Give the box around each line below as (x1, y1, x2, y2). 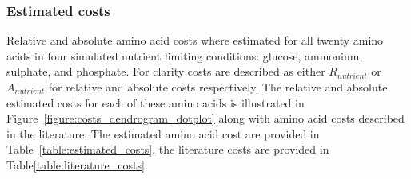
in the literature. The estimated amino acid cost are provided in (6, 125, 320, 142)
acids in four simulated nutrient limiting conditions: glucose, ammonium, (6, 47, 363, 64)
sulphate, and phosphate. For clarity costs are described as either (6, 63, 325, 80)
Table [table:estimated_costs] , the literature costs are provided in (6, 141, 329, 158)
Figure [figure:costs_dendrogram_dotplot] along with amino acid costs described (6, 110, 405, 126)
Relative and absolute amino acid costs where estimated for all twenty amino (6, 32, 384, 49)
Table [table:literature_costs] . (6, 156, 148, 173)
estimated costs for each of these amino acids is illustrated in (6, 94, 305, 111)
